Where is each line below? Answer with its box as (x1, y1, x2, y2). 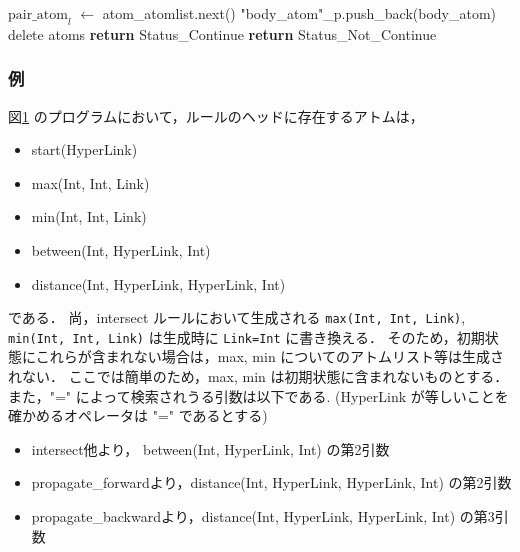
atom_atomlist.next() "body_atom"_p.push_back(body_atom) (102, 3, 497, 23)
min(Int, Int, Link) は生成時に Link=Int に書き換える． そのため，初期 (8, 326, 485, 347)
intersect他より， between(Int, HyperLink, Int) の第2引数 (31, 438, 390, 459)
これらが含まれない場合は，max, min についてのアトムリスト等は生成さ (35, 346, 504, 367)
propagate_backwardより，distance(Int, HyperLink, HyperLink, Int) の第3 (31, 506, 495, 527)
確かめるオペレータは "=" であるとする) (8, 405, 268, 426)
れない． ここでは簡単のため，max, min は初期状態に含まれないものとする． (8, 366, 509, 387)
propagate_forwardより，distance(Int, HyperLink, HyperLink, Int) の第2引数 (31, 472, 512, 493)
